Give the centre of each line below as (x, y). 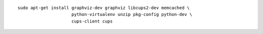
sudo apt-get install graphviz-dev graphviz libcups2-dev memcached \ (104, 8)
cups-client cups (92, 21)
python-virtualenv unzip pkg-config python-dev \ (132, 15)
